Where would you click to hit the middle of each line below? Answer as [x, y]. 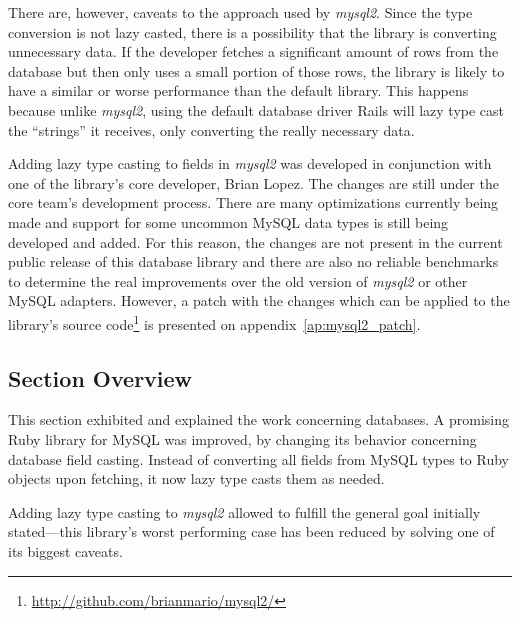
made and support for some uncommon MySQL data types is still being [228, 221]
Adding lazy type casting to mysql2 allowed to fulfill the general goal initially [244, 511]
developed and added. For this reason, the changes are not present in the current [255, 241]
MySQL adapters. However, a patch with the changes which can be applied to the [259, 300]
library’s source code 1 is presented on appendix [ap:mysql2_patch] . [214, 322]
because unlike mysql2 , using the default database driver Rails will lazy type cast [256, 109]
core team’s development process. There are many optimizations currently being [253, 202]
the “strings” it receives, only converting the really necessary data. [211, 129]
